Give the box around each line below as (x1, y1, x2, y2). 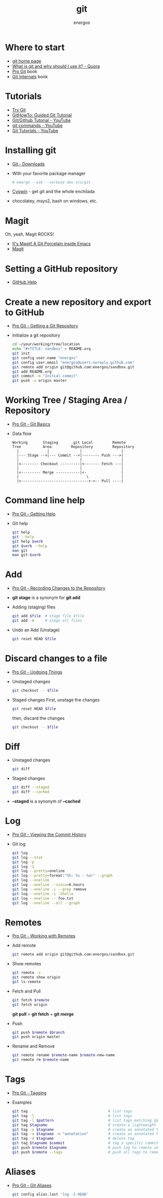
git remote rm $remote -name (12, 1057, 69, 1062)
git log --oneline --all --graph (12, 900, 80, 905)
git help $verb (12, 539, 43, 544)
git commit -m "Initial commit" (12, 374, 78, 379)
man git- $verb (12, 553, 41, 557)
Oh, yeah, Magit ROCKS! (5, 231, 54, 237)
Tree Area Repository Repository (12, 445, 135, 449)
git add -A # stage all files (12, 618, 82, 623)
